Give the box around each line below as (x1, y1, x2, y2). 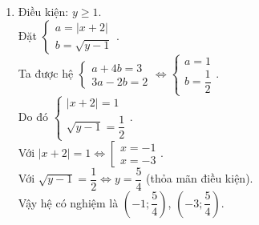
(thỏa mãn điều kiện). (146, 170, 253, 187)
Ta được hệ (18, 64, 74, 81)
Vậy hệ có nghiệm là (18, 194, 119, 211)
